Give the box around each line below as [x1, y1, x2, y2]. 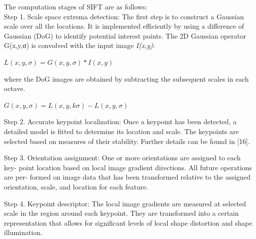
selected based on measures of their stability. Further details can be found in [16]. [4, 136, 250, 146]
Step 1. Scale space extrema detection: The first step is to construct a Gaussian [4, 11, 244, 21]
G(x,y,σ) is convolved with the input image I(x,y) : [4, 40, 155, 50]
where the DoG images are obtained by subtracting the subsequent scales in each [4, 73, 249, 84]
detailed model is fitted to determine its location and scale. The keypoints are [4, 126, 239, 136]
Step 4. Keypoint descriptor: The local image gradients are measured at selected [4, 198, 246, 208]
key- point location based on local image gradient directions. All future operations [4, 162, 252, 172]
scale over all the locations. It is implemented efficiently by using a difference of [4, 21, 244, 31]
